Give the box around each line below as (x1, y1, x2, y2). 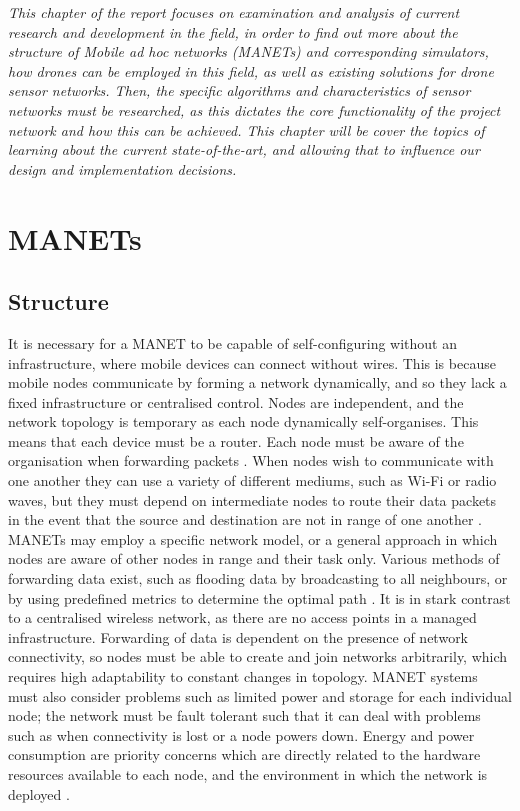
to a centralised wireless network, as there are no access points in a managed (8, 607, 477, 628)
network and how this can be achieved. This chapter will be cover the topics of (8, 119, 485, 140)
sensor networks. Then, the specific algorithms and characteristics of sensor (8, 80, 471, 101)
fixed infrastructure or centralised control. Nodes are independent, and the (8, 391, 464, 412)
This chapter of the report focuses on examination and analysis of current (8, 2, 460, 22)
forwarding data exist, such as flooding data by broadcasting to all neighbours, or (8, 568, 508, 589)
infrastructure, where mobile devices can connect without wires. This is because (8, 352, 496, 373)
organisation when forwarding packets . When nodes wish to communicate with (8, 450, 494, 471)
